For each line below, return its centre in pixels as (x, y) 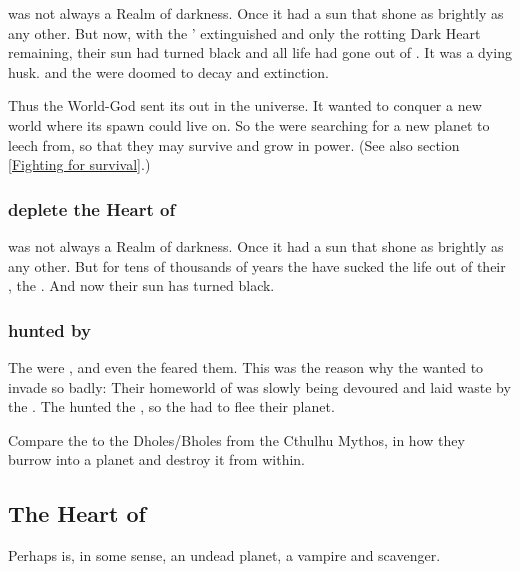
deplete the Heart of (92, 208)
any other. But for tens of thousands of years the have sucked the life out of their (257, 265)
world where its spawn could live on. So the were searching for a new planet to (249, 124)
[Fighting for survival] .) (79, 164)
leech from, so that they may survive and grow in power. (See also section (234, 144)
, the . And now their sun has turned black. (141, 285)
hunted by (49, 329)
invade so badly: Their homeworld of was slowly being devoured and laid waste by (259, 386)
